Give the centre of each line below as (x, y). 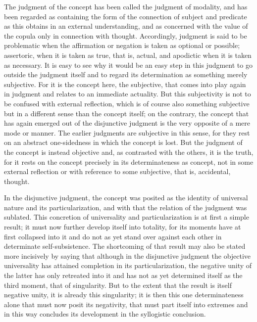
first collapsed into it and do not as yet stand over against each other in (113, 236)
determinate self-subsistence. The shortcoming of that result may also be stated (125, 246)
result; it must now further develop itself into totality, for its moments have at (123, 227)
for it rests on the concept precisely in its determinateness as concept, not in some (129, 161)
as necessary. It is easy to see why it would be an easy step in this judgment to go (128, 65)
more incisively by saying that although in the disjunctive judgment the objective (128, 255)
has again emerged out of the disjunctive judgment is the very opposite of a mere (127, 123)
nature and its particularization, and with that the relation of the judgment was (126, 207)
